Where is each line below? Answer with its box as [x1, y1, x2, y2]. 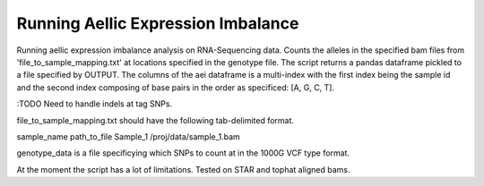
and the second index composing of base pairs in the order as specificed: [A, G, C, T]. [16, 81, 335, 93]
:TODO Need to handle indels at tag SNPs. [16, 98, 173, 109]
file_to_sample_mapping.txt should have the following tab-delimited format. [16, 114, 295, 125]
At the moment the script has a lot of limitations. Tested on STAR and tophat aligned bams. [16, 164, 350, 174]
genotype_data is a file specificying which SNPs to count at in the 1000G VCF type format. [16, 148, 350, 158]
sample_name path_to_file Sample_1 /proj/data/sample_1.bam [16, 131, 241, 142]
